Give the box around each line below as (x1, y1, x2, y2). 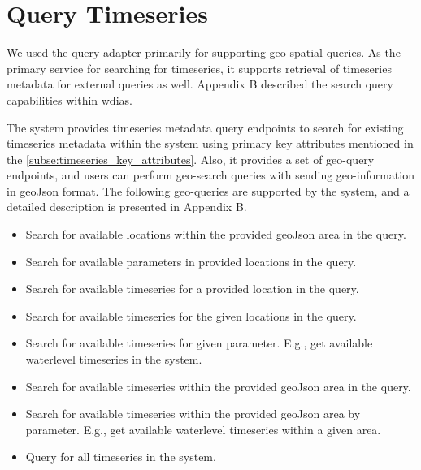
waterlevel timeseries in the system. (25, 351, 202, 368)
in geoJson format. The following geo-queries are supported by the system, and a (7, 182, 410, 199)
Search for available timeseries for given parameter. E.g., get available (25, 334, 373, 351)
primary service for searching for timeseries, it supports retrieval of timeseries (7, 59, 392, 76)
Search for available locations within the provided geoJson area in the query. (25, 226, 406, 243)
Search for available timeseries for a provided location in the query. (25, 280, 359, 297)
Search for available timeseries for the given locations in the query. (25, 307, 357, 324)
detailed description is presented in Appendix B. (7, 198, 247, 215)
